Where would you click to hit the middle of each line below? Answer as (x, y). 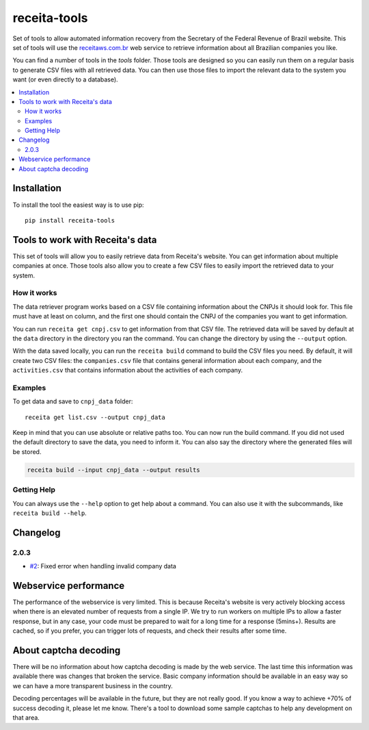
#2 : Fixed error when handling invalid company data (103, 566)
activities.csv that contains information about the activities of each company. (127, 370)
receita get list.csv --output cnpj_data (95, 417)
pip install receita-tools (70, 220)
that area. (26, 718)
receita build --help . (50, 513)
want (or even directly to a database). (66, 79)
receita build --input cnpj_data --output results (114, 470)
